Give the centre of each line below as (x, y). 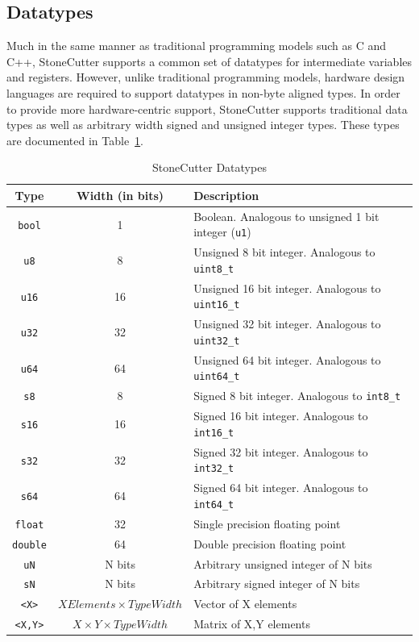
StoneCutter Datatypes (209, 167)
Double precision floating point (270, 543)
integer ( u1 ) (222, 232)
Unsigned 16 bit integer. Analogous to (287, 288)
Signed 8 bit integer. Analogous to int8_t (297, 396)
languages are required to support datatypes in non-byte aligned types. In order (203, 92)
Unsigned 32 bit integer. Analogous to (287, 324)
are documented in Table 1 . (75, 140)
